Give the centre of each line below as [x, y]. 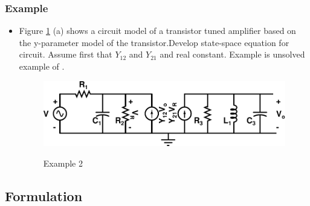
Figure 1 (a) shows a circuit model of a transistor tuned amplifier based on [157, 31]
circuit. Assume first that [66, 54]
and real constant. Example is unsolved [232, 54]
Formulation [44, 195]
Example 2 [63, 163]
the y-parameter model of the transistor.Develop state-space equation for [154, 42]
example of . [42, 66]
